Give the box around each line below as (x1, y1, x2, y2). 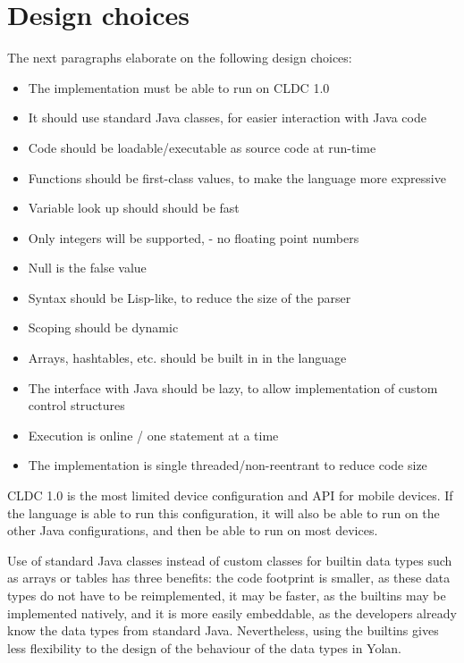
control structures (28, 396, 125, 415)
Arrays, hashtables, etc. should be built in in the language (28, 348, 347, 367)
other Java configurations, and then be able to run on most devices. (7, 521, 378, 540)
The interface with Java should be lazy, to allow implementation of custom (28, 378, 438, 397)
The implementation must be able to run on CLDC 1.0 (28, 78, 330, 97)
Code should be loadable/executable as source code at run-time (28, 138, 376, 156)
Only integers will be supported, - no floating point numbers (28, 228, 359, 247)
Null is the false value (28, 258, 147, 277)
